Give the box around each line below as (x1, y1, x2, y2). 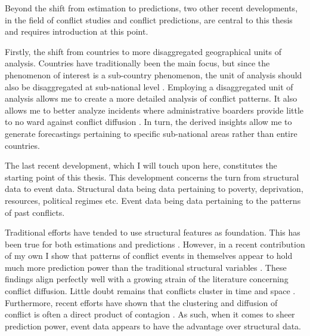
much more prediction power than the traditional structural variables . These (5, 261, 287, 273)
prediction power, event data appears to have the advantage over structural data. (5, 319, 301, 332)
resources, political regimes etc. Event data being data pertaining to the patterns (5, 194, 301, 206)
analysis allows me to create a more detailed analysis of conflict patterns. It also (5, 92, 297, 105)
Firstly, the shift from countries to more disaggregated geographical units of (5, 45, 282, 57)
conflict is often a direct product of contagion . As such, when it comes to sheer (5, 308, 295, 320)
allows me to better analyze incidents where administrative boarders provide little (5, 103, 304, 116)
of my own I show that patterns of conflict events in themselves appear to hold (5, 249, 293, 262)
